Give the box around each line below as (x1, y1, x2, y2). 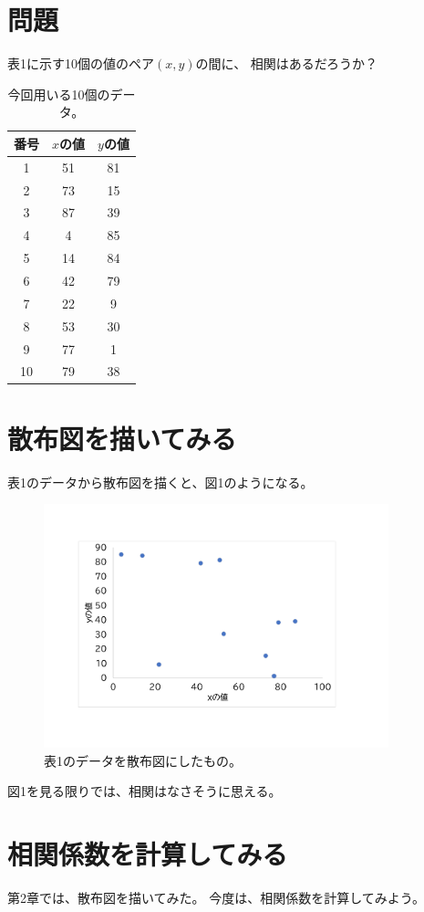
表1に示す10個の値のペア (7, 54, 154, 73)
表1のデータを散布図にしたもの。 (44, 750, 242, 770)
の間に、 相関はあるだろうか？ (195, 54, 377, 73)
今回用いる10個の (7, 84, 110, 103)
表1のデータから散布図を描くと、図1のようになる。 (7, 472, 314, 491)
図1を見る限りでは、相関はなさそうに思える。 (7, 781, 282, 801)
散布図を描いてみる (7, 419, 237, 456)
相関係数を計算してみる (7, 835, 288, 873)
